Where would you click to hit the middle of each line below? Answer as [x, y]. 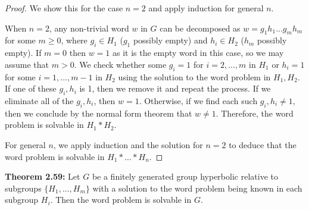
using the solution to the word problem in [194, 76]
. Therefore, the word [255, 113]
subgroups [23, 188]
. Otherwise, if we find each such [198, 100]
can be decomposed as [200, 28]
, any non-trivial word [89, 28]
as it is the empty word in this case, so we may [198, 53]
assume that [27, 64]
